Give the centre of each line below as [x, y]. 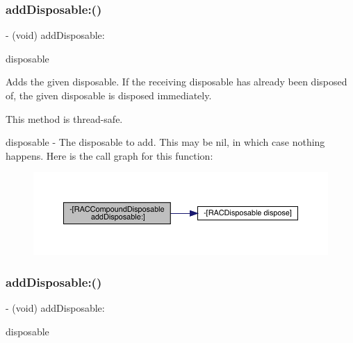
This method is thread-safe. [64, 118]
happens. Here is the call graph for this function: [109, 155]
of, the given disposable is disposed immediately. [109, 95]
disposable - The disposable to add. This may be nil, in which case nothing [165, 142]
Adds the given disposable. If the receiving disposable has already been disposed [176, 82]
